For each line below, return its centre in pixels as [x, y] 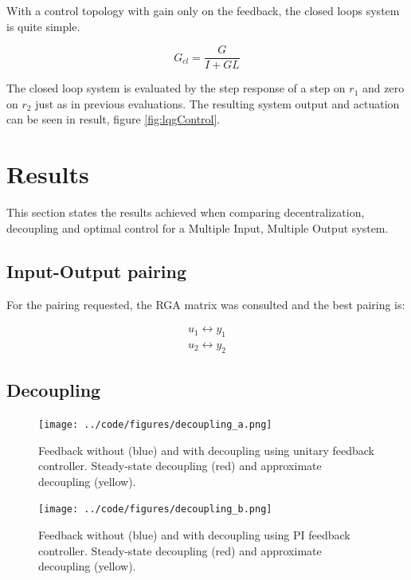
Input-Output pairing [97, 270]
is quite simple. [43, 26]
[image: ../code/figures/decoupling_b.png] [155, 509]
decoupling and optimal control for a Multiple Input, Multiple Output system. [198, 227]
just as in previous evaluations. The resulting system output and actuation [217, 103]
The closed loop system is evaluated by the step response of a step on [176, 88]
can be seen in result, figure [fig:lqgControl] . [114, 119]
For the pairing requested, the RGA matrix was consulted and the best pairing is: [206, 304]
